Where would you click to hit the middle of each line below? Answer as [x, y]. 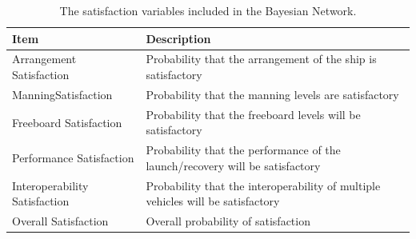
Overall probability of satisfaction [228, 221]
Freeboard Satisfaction [67, 122]
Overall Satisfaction [60, 221]
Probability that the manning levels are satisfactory [272, 94]
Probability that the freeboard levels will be [253, 114]
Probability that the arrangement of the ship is [261, 59]
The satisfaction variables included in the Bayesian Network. [208, 10]
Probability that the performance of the [243, 150]
